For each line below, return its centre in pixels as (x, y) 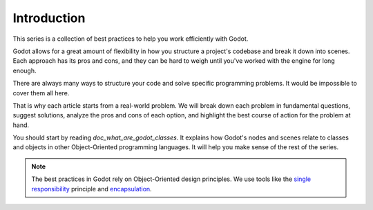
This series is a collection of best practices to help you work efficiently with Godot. (131, 39)
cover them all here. (41, 93)
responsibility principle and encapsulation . (92, 189)
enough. (25, 70)
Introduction (49, 18)
